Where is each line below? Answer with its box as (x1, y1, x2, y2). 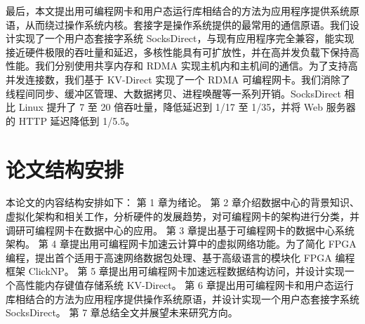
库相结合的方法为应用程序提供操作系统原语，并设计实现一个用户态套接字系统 (6, 291, 359, 306)
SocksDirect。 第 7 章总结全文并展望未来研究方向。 (6, 305, 238, 320)
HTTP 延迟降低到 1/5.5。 (18, 113, 135, 128)
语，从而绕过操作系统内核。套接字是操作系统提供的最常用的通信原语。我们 (6, 17, 350, 32)
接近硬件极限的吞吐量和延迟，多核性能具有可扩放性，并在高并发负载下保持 (6, 44, 350, 59)
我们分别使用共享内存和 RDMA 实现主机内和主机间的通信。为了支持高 (34, 58, 358, 73)
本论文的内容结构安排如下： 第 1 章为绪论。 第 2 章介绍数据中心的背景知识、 (6, 195, 359, 210)
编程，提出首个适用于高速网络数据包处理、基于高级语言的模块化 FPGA (6, 250, 332, 264)
